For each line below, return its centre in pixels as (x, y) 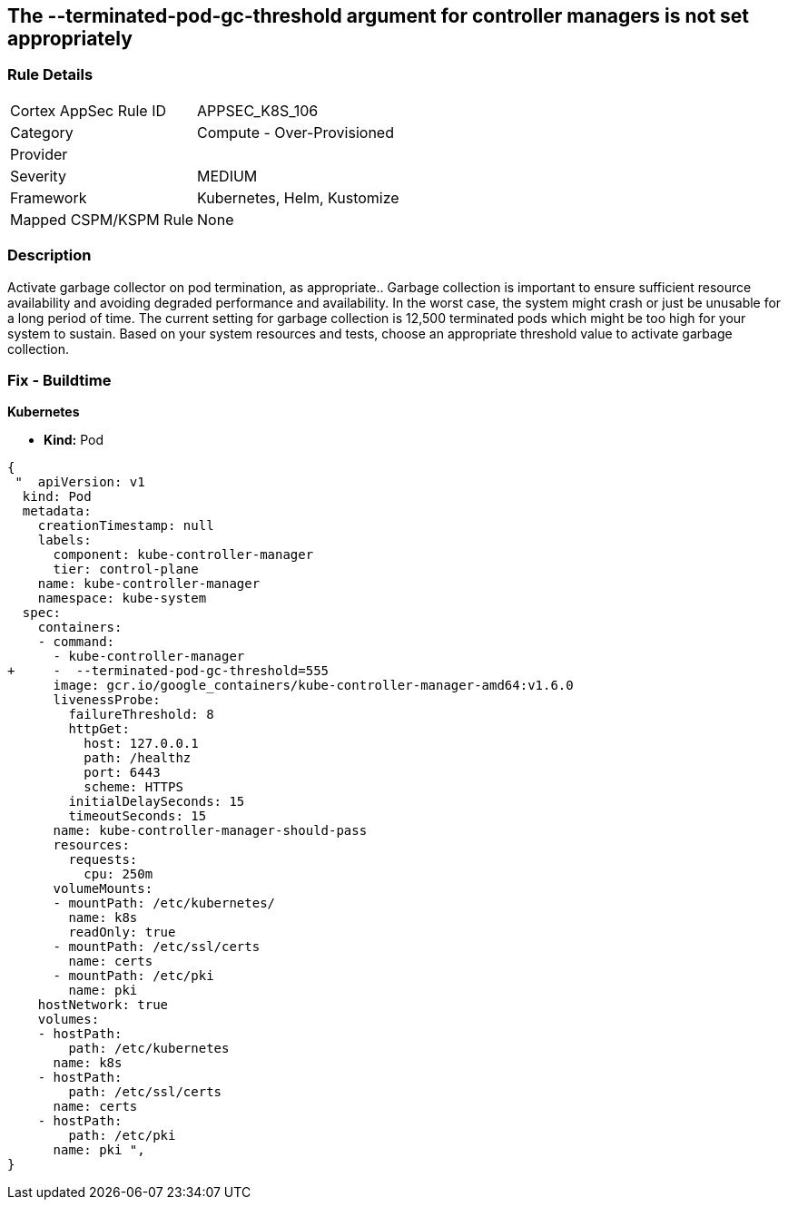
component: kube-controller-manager (183, 555)
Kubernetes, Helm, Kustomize (298, 197)
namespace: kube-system (122, 599)
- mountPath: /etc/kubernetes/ (164, 903)
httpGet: (99, 729)
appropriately (70, 39)
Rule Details (50, 75)
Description (49, 255)
